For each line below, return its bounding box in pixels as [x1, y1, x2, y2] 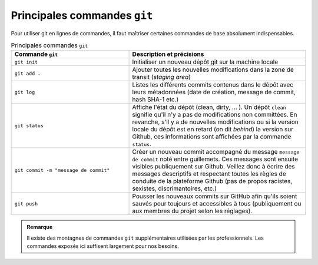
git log [14, 89, 35, 95]
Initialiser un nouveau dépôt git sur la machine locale [132, 58, 279, 66]
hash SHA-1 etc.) [132, 95, 179, 104]
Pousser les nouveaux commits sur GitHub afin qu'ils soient [132, 192, 297, 200]
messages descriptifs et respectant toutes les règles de [132, 170, 286, 178]
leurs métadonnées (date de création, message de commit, [132, 88, 296, 97]
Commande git [14, 50, 58, 58]
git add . [14, 70, 41, 77]
